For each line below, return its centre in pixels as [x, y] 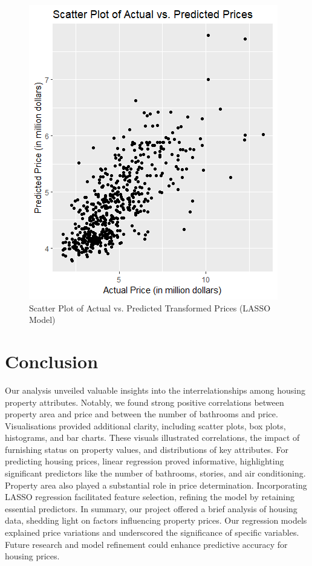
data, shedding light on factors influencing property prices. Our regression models [156, 520]
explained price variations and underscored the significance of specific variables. [152, 532]
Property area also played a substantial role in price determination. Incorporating [156, 485]
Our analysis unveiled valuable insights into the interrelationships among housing [155, 390]
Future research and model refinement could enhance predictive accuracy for [146, 544]
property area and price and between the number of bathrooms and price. [141, 414]
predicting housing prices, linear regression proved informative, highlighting [145, 461]
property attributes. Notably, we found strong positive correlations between [145, 402]
